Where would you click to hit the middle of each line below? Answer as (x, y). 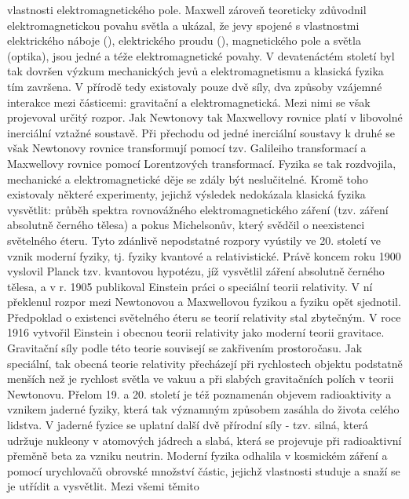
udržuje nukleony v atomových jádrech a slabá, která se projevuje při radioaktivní (204, 440)
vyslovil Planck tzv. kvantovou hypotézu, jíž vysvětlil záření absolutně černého (196, 271)
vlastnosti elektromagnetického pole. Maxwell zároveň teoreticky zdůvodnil (187, 9)
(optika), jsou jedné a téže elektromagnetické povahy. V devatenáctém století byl (201, 55)
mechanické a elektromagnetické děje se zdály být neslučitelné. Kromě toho (188, 178)
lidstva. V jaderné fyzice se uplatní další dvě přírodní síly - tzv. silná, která (188, 425)
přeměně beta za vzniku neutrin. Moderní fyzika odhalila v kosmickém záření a (197, 455)
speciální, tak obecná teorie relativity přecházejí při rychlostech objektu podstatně (205, 363)
